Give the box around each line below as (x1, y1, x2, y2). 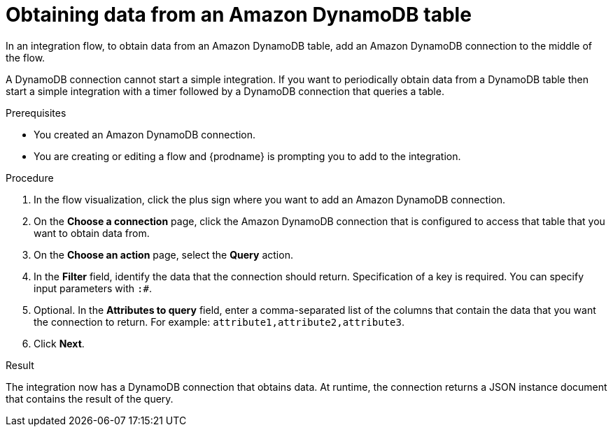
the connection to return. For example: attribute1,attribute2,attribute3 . (34, 315, 404, 328)
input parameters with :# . (34, 282, 152, 294)
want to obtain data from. (34, 226, 150, 239)
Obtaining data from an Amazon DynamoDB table (6, 3, 472, 27)
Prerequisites (6, 106, 66, 119)
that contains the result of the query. (6, 392, 174, 405)
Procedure (6, 171, 54, 184)
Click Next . (34, 337, 85, 350)
